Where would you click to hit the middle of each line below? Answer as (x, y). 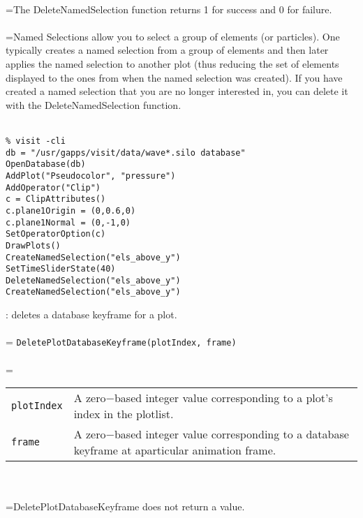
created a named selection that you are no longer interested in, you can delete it (177, 91)
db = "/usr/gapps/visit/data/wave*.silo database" (126, 153)
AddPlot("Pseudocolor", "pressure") (91, 176)
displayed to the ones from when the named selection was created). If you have (174, 77)
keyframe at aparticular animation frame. (175, 450)
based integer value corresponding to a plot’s (223, 398)
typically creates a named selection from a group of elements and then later (167, 50)
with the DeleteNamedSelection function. (94, 104)
